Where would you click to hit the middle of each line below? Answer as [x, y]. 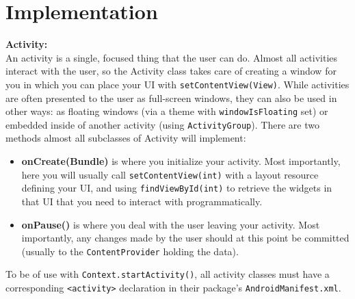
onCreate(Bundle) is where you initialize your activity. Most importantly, [181, 161]
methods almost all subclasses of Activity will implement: [126, 138]
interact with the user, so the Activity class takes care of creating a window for [171, 71]
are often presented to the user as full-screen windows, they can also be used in [171, 97]
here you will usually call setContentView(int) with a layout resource [170, 174]
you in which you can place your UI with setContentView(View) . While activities [177, 84]
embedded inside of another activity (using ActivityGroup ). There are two [162, 124]
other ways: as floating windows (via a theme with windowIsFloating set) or [167, 111]
